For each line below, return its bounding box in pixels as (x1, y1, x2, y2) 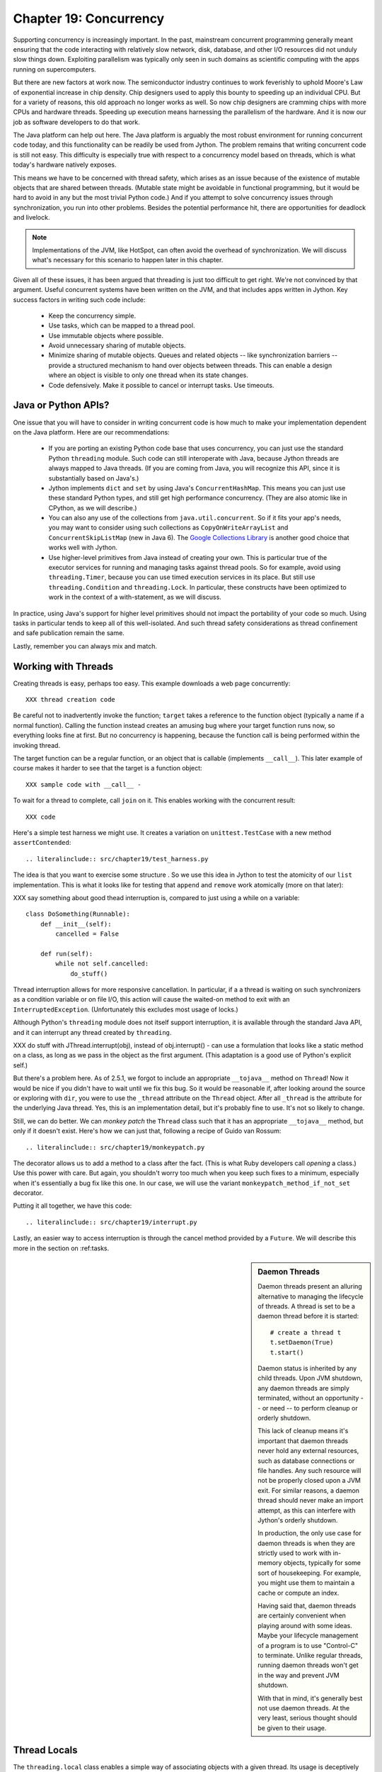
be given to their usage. (257, 1723, 327, 1732)
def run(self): (40, 950, 93, 958)
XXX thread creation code (25, 695, 116, 704)
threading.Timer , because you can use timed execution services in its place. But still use (48, 573, 316, 581)
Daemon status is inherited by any (257, 1364, 357, 1373)
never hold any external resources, (257, 1447, 359, 1455)
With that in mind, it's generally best (257, 1694, 363, 1703)
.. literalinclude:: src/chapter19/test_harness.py (25, 855, 209, 863)
